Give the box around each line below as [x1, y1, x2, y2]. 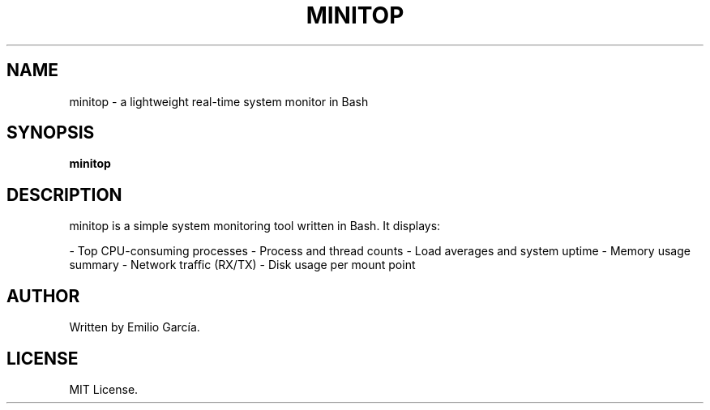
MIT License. [69, 382, 139, 396]
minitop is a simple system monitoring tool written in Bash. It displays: [69, 219, 441, 233]
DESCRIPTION [6, 184, 122, 205]
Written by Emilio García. [69, 320, 200, 335]
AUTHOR [6, 285, 80, 306]
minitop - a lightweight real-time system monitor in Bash [69, 94, 369, 109]
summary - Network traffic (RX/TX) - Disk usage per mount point [69, 258, 416, 272]
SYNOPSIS [6, 122, 95, 143]
